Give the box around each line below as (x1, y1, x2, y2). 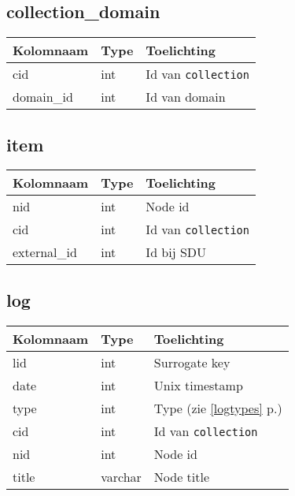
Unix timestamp (153, 375, 243, 394)
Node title (153, 467, 210, 486)
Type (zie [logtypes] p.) (153, 398, 282, 417)
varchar (101, 467, 142, 486)
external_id (13, 243, 77, 262)
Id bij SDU (146, 243, 207, 262)
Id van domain (146, 88, 226, 106)
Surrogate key (153, 352, 230, 371)
